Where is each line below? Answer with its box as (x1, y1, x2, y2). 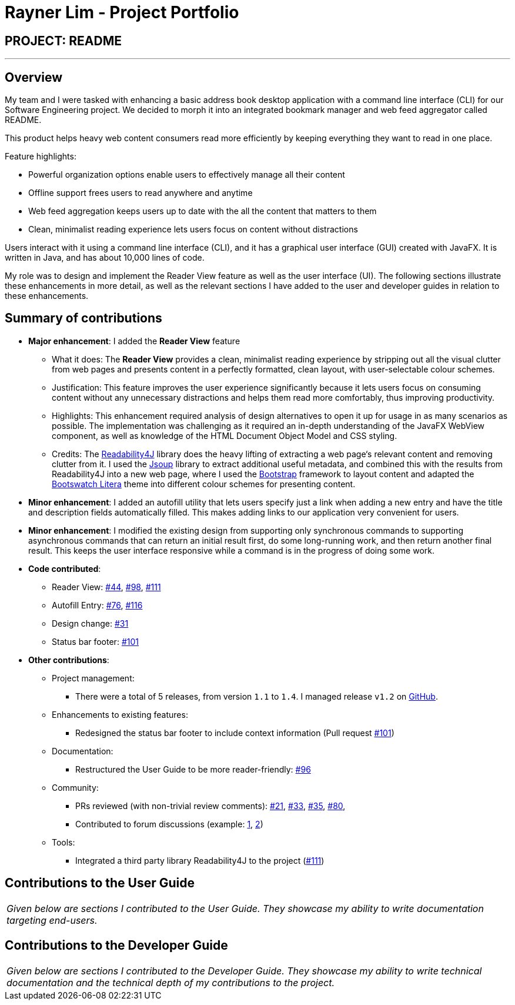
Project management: (52, 673, 135, 683)
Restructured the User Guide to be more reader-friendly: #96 (75, 764, 311, 774)
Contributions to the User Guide (5, 876, 195, 891)
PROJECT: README (5, 33, 122, 48)
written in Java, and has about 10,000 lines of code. (5, 252, 205, 263)
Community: (52, 782, 99, 793)
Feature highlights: (5, 151, 76, 162)
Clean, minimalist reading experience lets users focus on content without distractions (28, 224, 358, 235)
